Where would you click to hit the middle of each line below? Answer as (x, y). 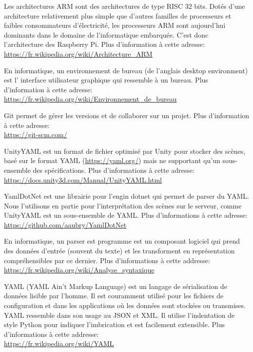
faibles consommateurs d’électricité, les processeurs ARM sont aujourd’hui (115, 25)
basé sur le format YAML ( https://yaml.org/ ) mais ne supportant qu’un (112, 160)
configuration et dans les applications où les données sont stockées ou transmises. (125, 305)
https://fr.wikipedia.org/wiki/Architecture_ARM (78, 53)
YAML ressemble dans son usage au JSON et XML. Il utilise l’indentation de (119, 315)
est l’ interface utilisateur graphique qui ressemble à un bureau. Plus (106, 80)
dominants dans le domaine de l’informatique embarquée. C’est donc (106, 34)
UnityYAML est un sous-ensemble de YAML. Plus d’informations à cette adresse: (126, 215)
